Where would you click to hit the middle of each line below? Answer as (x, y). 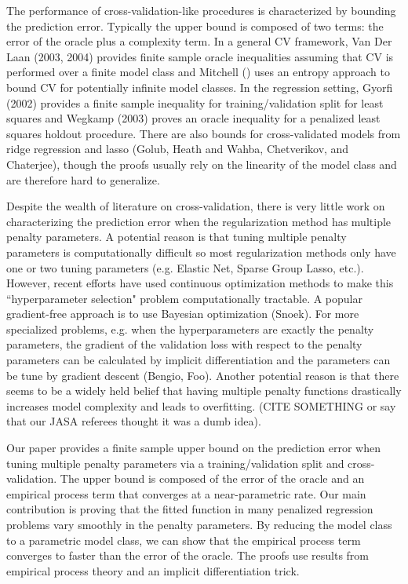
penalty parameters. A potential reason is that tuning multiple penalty (177, 237)
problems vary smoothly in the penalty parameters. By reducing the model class (199, 524)
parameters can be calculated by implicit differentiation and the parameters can (199, 360)
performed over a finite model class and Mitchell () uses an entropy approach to (198, 72)
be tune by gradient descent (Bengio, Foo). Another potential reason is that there (203, 375)
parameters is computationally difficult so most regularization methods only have (201, 252)
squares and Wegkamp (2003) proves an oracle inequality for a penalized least (193, 118)
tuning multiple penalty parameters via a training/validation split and (175, 463)
